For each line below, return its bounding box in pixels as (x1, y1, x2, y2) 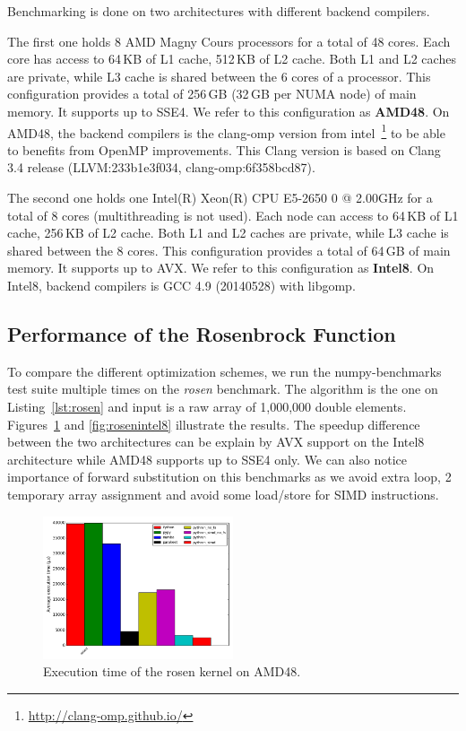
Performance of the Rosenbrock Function (7, 319, 396, 347)
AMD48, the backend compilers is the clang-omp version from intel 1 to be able (7, 120, 445, 142)
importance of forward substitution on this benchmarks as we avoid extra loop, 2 (7, 467, 452, 486)
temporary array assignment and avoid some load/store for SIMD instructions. (7, 484, 439, 503)
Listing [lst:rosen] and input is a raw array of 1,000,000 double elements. (7, 396, 407, 415)
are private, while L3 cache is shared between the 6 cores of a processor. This (7, 66, 431, 85)
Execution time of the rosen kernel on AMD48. (43, 662, 301, 681)
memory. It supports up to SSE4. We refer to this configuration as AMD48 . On (7, 101, 450, 120)
